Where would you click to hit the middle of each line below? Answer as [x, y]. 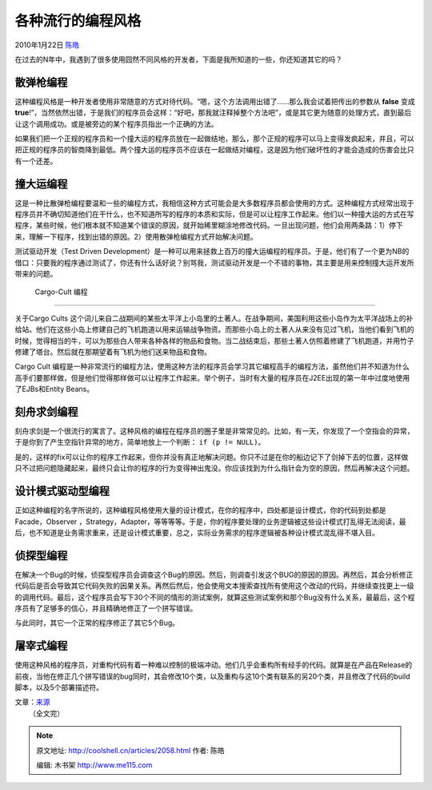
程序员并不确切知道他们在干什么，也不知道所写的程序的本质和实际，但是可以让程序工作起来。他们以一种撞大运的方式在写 [214, 214]
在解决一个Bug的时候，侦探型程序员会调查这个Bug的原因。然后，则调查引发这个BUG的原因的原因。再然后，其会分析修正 [214, 574]
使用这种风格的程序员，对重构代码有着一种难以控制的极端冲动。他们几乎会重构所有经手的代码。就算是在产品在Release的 [214, 665]
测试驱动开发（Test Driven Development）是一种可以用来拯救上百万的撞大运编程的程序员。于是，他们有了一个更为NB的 [212, 252]
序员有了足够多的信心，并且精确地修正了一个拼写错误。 [106, 608]
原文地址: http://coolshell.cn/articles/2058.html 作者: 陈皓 [131, 750]
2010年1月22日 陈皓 [47, 45]
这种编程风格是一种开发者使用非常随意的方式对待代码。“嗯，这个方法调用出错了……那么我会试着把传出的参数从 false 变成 [215, 101]
